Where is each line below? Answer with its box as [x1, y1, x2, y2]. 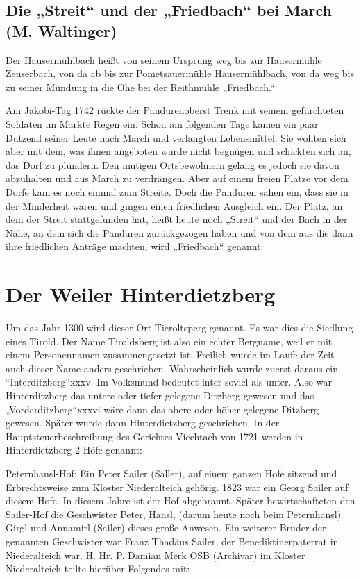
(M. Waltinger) [6, 19, 117, 41]
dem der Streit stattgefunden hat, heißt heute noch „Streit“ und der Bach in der [6, 212, 348, 226]
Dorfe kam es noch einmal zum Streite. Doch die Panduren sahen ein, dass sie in [6, 184, 349, 199]
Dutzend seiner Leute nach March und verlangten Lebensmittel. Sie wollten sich [6, 130, 346, 144]
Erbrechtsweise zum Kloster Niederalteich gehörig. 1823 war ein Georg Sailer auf [6, 479, 349, 494]
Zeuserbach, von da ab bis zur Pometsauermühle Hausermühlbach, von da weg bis [6, 66, 354, 81]
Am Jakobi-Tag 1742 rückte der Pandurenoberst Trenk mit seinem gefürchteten [6, 103, 344, 117]
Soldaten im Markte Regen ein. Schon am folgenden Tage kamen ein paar [6, 116, 319, 131]
